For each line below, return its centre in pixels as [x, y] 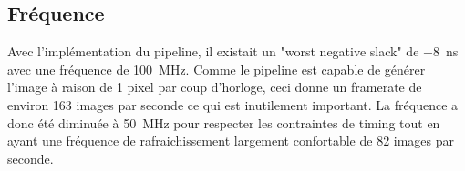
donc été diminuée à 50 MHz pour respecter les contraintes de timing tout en [224, 122]
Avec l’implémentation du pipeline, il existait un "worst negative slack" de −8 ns [233, 51]
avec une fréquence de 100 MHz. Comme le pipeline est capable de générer [217, 69]
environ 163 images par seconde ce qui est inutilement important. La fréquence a [233, 104]
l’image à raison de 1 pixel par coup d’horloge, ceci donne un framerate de [215, 87]
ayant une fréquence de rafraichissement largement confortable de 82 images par [231, 141]
